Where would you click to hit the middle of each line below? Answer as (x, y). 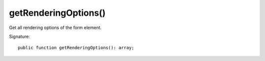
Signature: (20, 36)
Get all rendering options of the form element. (55, 28)
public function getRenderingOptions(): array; (76, 48)
